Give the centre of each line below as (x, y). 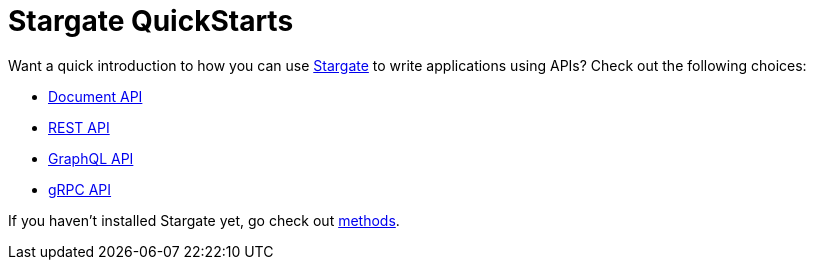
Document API (95, 96)
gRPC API (80, 189)
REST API (79, 127)
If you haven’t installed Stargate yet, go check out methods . (204, 220)
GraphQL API (91, 158)
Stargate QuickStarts (151, 21)
